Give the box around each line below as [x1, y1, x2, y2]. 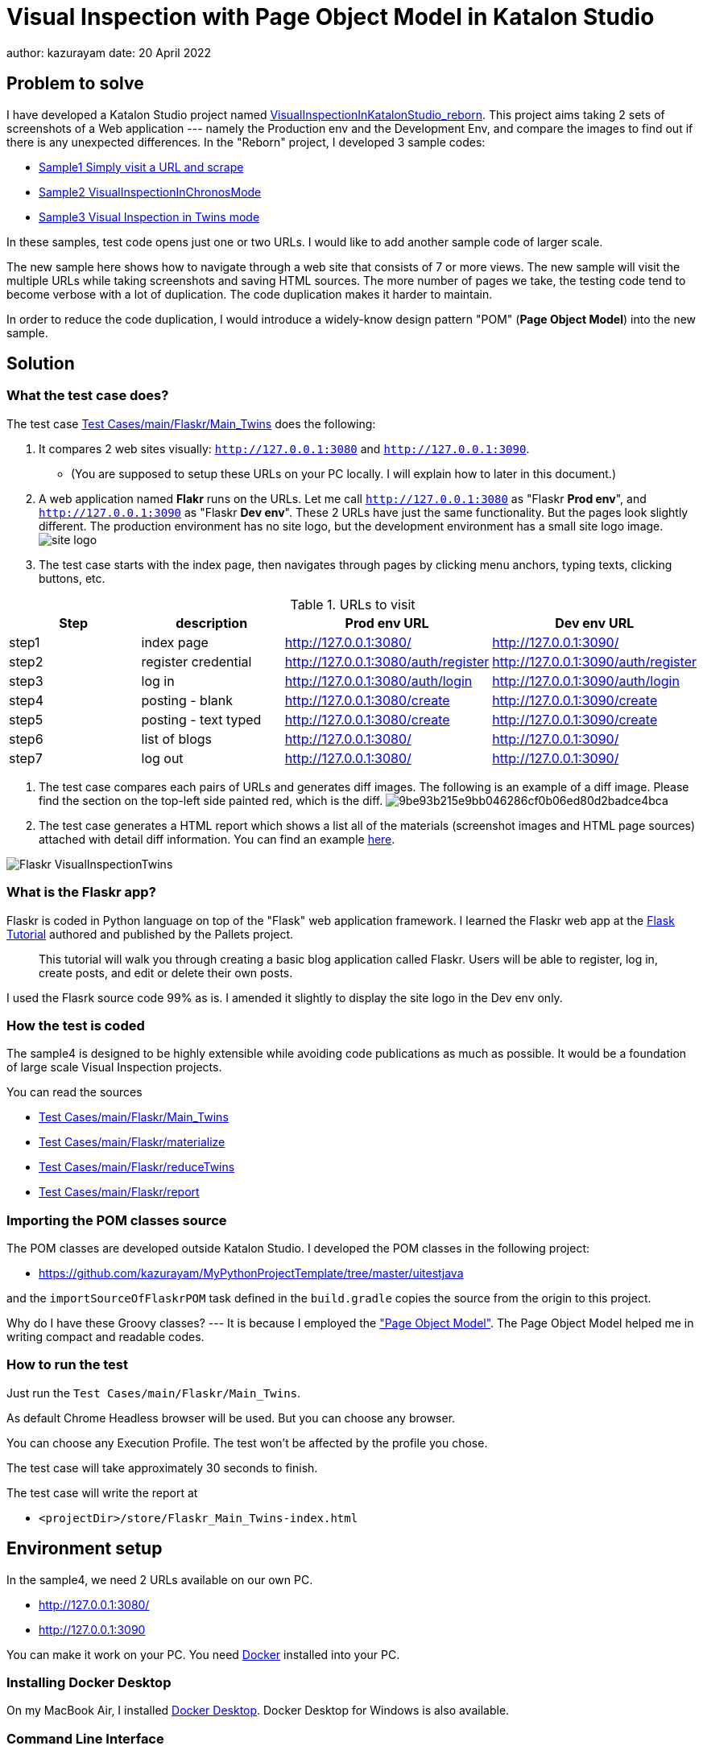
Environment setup [6, 1538, 163, 1559]
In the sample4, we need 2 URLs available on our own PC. [6, 1572, 313, 1587]
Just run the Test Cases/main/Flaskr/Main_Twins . [6, 1385, 301, 1400]
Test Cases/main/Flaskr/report [39, 1185, 200, 1199]
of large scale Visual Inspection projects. [6, 1060, 222, 1075]
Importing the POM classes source [6, 1211, 227, 1228]
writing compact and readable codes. [6, 1330, 205, 1344]
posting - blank [141, 691, 233, 708]
